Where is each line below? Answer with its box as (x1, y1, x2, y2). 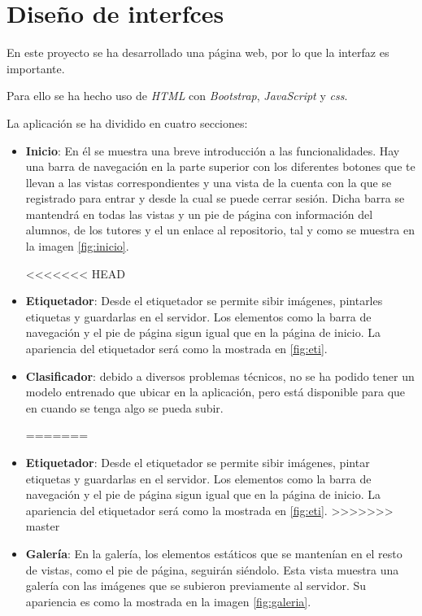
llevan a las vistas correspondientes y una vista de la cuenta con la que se (25, 173, 392, 190)
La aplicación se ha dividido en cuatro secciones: (7, 114, 248, 131)
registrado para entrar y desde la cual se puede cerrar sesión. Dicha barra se (25, 190, 405, 207)
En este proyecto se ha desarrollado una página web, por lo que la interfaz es (7, 44, 389, 61)
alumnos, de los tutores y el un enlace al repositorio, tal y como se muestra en (25, 221, 415, 238)
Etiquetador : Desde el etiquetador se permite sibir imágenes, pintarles (25, 292, 383, 309)
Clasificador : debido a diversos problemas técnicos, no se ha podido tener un (25, 367, 415, 384)
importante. (7, 59, 65, 76)
